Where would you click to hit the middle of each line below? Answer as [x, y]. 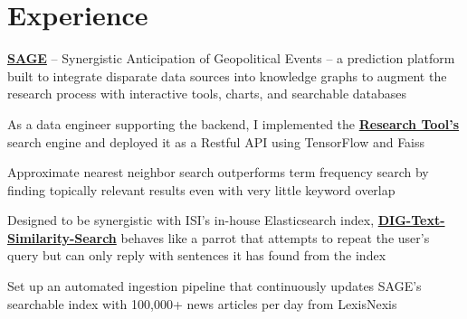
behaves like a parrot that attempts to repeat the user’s [275, 237]
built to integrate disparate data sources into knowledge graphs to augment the [227, 75]
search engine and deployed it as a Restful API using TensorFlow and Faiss [216, 141]
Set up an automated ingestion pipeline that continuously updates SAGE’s [214, 286]
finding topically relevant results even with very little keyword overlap [201, 189]
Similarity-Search [62, 237]
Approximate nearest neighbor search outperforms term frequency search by [218, 172]
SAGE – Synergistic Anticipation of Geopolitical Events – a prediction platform [231, 58]
